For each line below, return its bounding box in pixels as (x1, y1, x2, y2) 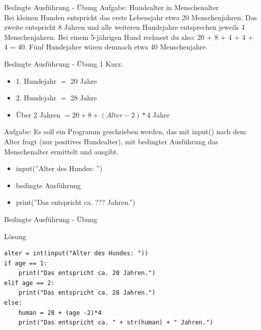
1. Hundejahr (16, 75, 56, 86)
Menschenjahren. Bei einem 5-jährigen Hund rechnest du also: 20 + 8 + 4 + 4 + (4, 31, 253, 42)
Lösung (4, 231, 26, 241)
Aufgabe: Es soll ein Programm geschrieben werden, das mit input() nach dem (4, 126, 246, 137)
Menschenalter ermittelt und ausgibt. (4, 146, 119, 156)
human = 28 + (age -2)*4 (18, 309, 102, 316)
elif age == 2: (4, 279, 55, 287)
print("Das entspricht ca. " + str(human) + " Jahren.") (18, 319, 214, 326)
